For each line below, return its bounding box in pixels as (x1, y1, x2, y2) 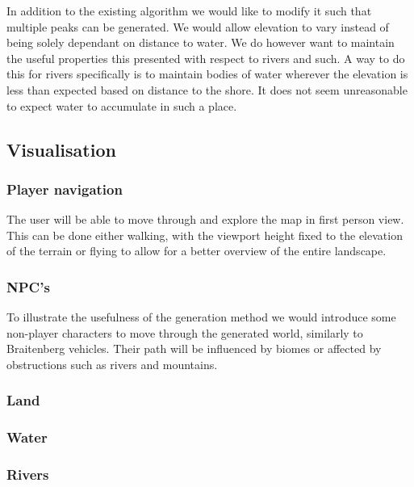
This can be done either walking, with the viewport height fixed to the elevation (6, 226, 403, 243)
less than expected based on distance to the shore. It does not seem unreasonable (6, 81, 408, 98)
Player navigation (6, 178, 123, 199)
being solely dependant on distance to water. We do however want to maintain (6, 34, 395, 51)
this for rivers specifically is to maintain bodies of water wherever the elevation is (6, 65, 408, 82)
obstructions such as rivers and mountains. (6, 355, 218, 372)
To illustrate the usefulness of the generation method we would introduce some (6, 309, 396, 325)
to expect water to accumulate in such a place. (6, 97, 237, 114)
